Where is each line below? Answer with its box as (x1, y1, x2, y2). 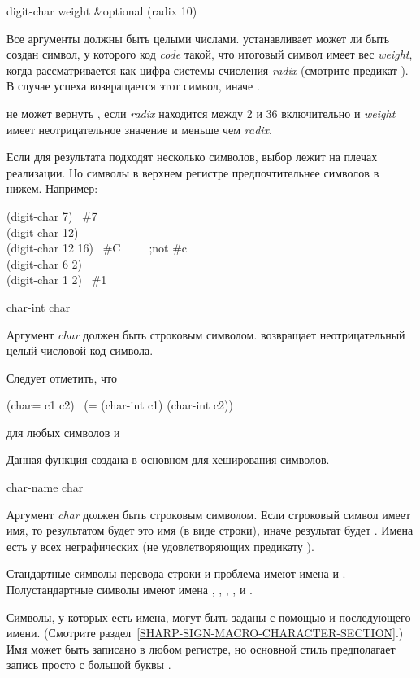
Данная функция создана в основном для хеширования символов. (6, 451, 330, 468)
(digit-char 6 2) (6, 255, 82, 272)
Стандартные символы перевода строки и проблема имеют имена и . (6, 565, 346, 582)
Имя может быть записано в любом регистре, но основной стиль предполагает (6, 640, 396, 657)
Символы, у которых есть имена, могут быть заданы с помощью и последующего (6, 608, 411, 625)
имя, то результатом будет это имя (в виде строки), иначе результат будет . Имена (6, 522, 414, 539)
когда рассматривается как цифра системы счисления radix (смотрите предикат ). (6, 61, 409, 78)
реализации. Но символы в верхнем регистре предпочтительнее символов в (6, 164, 379, 181)
